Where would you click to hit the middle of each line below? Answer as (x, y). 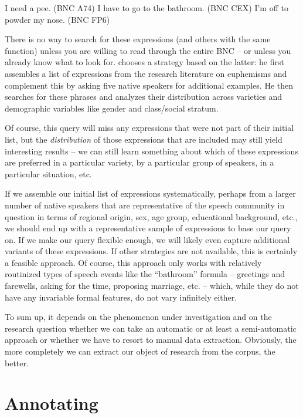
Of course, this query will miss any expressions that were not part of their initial (149, 128)
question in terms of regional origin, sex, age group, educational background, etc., (151, 216)
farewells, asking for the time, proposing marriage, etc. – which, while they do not (152, 286)
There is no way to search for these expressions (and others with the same (138, 39)
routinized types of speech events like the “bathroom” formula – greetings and (145, 274)
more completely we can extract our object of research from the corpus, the (140, 351)
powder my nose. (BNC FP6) (57, 19)
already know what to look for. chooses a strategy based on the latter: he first (144, 62)
